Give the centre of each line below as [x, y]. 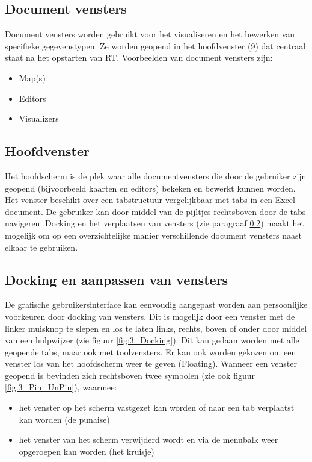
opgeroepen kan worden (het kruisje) [87, 451]
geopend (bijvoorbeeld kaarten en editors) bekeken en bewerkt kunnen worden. [150, 188]
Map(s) [32, 77]
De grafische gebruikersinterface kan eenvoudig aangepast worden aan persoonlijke [156, 304]
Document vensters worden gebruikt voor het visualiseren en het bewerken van [150, 34]
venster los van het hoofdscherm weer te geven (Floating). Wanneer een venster [151, 364]
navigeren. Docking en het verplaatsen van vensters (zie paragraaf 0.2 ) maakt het [155, 223]
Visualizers [39, 118]
